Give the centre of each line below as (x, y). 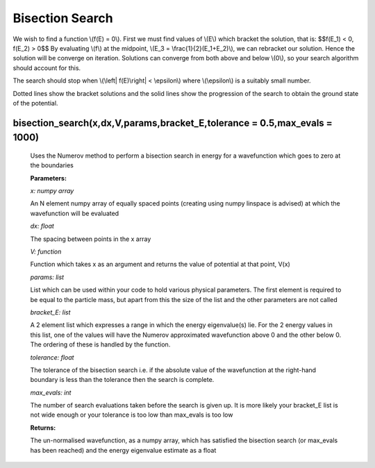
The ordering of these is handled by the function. (100, 344)
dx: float (42, 226)
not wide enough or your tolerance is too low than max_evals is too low (132, 415)
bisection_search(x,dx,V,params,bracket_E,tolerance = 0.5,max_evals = (173, 123)
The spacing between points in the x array (91, 239)
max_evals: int (51, 392)
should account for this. (47, 68)
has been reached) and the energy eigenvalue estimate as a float (123, 450)
